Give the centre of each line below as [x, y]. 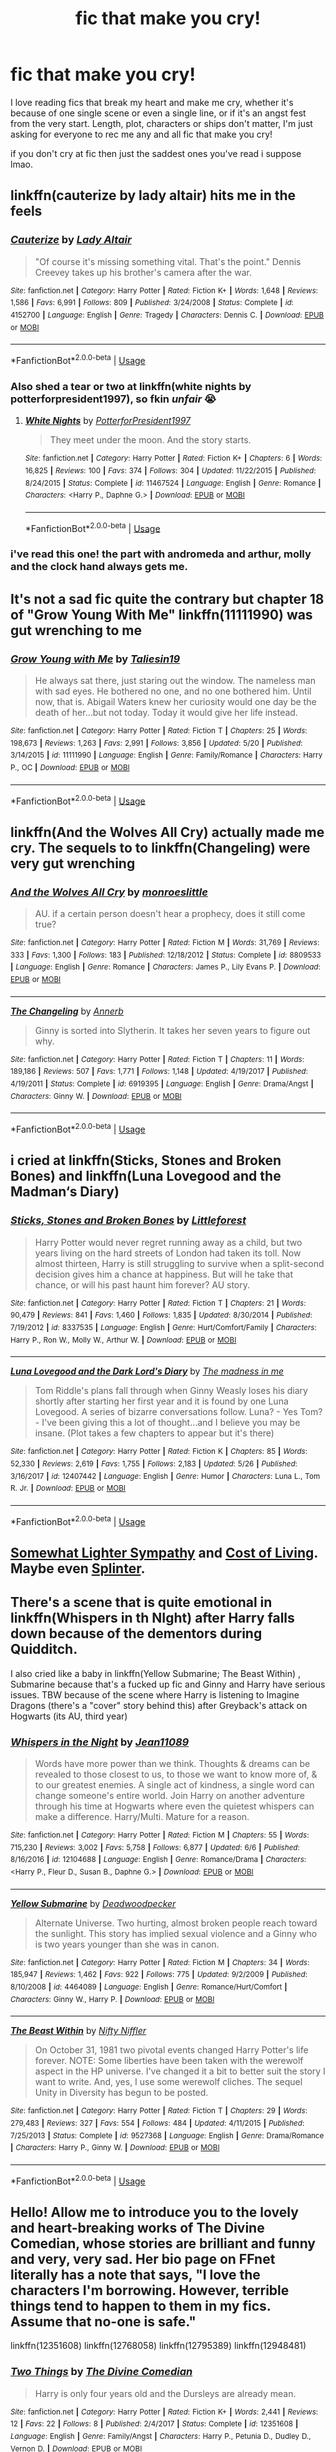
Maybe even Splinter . [78, 1568]
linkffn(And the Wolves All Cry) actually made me [167, 832]
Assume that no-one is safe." [103, 2321]
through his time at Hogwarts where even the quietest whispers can [174, 1806]
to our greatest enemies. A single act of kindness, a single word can [174, 1785]
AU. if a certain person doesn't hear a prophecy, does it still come [170, 914]
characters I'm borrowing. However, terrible [150, 2290]
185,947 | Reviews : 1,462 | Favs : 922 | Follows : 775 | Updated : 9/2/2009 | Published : [159, 1975]
